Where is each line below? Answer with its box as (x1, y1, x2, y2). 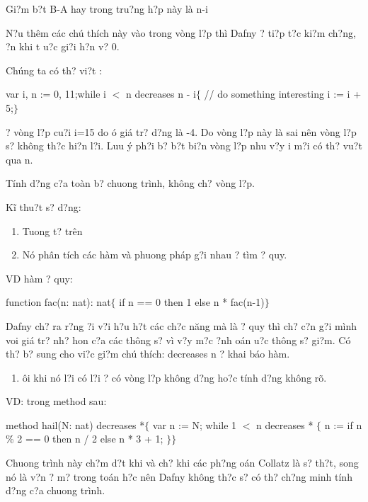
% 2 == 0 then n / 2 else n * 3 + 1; (6, 431, 163, 446)
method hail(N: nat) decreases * (6, 417, 145, 432)
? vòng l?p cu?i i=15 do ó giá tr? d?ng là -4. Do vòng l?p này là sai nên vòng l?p (6, 124, 357, 139)
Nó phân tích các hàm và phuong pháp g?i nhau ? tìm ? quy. (22, 247, 287, 262)
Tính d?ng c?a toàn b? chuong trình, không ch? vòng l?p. (6, 176, 255, 190)
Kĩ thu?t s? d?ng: (6, 199, 81, 214)
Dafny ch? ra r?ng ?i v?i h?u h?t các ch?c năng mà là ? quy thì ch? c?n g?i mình (6, 318, 357, 333)
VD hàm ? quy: (6, 270, 73, 285)
